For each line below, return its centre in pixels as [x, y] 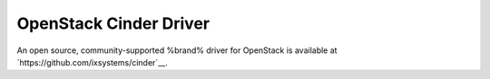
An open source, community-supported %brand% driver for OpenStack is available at [177, 50]
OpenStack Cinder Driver [113, 23]
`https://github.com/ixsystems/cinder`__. [92, 62]
